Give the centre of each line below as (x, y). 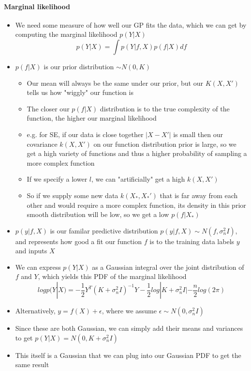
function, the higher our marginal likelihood (92, 118)
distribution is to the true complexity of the (165, 108)
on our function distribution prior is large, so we (165, 144)
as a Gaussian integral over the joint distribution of (168, 267)
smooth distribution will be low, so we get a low (98, 214)
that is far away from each (199, 195)
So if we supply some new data (73, 195)
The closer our (48, 108)
